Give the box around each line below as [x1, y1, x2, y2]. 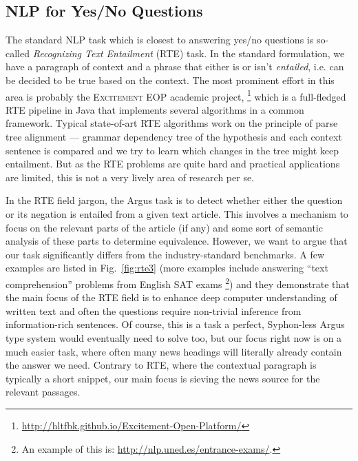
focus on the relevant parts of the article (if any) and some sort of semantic [6, 220, 323, 234]
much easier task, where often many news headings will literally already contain [6, 344, 342, 358]
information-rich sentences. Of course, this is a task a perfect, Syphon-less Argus [6, 317, 345, 331]
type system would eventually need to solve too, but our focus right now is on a [6, 330, 342, 345]
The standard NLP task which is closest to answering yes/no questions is [6, 32, 314, 47]
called [6, 45, 30, 60]
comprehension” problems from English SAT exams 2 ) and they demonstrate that [6, 274, 350, 291]
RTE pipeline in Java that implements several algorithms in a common [6, 102, 304, 116]
